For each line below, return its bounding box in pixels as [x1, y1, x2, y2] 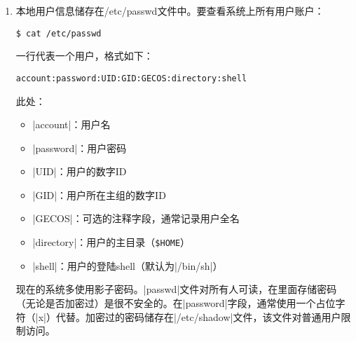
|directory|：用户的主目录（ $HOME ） [32, 235, 191, 249]
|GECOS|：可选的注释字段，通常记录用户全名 [32, 211, 240, 226]
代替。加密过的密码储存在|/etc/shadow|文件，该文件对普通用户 [55, 309, 341, 324]
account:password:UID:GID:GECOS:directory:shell [15, 73, 247, 83]
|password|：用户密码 [32, 140, 127, 155]
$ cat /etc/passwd [15, 28, 102, 39]
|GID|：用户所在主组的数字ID [32, 187, 166, 202]
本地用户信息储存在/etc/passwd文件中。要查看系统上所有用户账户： [15, 4, 324, 18]
